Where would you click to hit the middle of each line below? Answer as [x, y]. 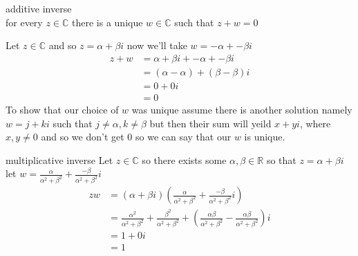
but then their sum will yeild [210, 123]
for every [24, 22]
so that [281, 159]
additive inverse [39, 8]
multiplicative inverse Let [59, 159]
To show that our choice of [62, 109]
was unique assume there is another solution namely [242, 109]
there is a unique [107, 22]
